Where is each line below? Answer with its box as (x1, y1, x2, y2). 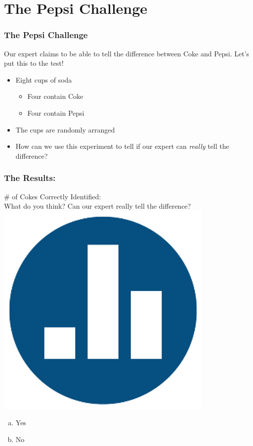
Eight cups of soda (15, 74, 72, 85)
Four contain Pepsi (27, 107, 84, 118)
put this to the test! (4, 58, 64, 68)
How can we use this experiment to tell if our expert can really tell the (15, 141, 229, 151)
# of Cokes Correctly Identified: (4, 191, 101, 201)
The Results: (4, 172, 56, 184)
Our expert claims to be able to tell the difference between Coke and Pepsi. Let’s (4, 48, 250, 58)
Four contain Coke (27, 91, 84, 101)
